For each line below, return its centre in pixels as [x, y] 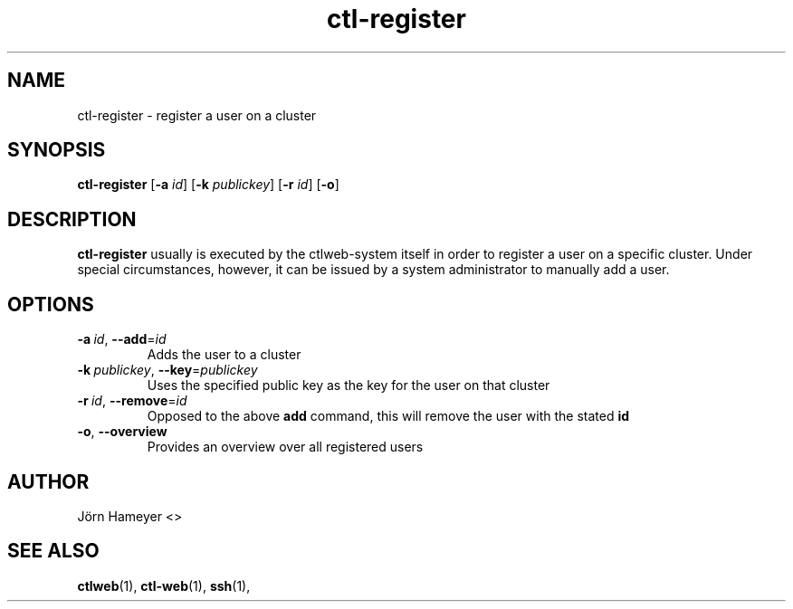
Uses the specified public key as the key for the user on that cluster [349, 385]
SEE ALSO [53, 551]
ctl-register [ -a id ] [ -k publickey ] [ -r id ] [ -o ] [208, 185]
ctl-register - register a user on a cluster [197, 115]
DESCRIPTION [72, 219]
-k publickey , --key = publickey [167, 370]
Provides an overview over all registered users [285, 447]
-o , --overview [122, 432]
